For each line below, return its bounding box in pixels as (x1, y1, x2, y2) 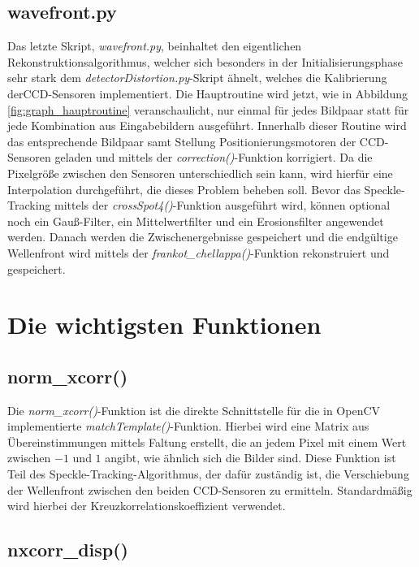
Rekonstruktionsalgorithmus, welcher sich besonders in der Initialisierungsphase (7, 53, 403, 70)
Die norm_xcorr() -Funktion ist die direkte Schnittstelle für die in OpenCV (7, 401, 381, 418)
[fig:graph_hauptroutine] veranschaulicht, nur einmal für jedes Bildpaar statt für (7, 101, 409, 118)
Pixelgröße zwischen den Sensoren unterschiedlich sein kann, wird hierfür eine (7, 164, 393, 181)
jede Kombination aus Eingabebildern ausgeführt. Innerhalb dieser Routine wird (7, 117, 407, 134)
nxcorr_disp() (7, 537, 128, 562)
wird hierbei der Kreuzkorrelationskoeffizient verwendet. (7, 497, 286, 514)
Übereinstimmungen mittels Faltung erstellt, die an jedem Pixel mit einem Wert (7, 433, 407, 450)
